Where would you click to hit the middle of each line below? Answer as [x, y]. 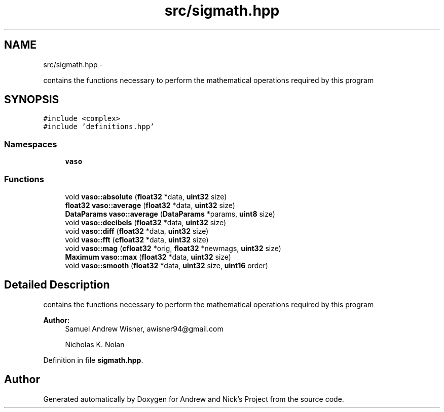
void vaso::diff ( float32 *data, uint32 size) [137, 231]
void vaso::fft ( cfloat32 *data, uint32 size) [137, 239]
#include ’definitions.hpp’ [99, 127]
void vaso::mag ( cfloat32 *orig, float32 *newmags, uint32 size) [173, 248]
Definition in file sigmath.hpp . [93, 360]
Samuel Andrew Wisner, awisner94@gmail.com [144, 328]
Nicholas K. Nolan [95, 344]
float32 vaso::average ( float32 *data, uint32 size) [150, 205]
